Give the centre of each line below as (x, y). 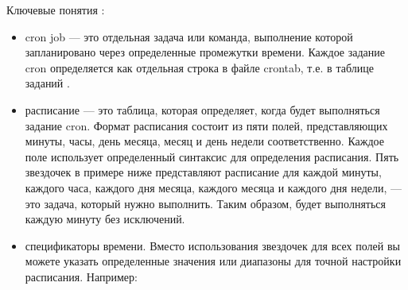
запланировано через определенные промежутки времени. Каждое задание (205, 52)
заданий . (47, 83)
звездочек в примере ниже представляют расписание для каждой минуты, (203, 172)
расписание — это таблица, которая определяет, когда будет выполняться (202, 109)
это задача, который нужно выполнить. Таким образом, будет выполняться (206, 203)
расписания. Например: (81, 276)
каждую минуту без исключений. (105, 219)
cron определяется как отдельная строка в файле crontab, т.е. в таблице (199, 67)
